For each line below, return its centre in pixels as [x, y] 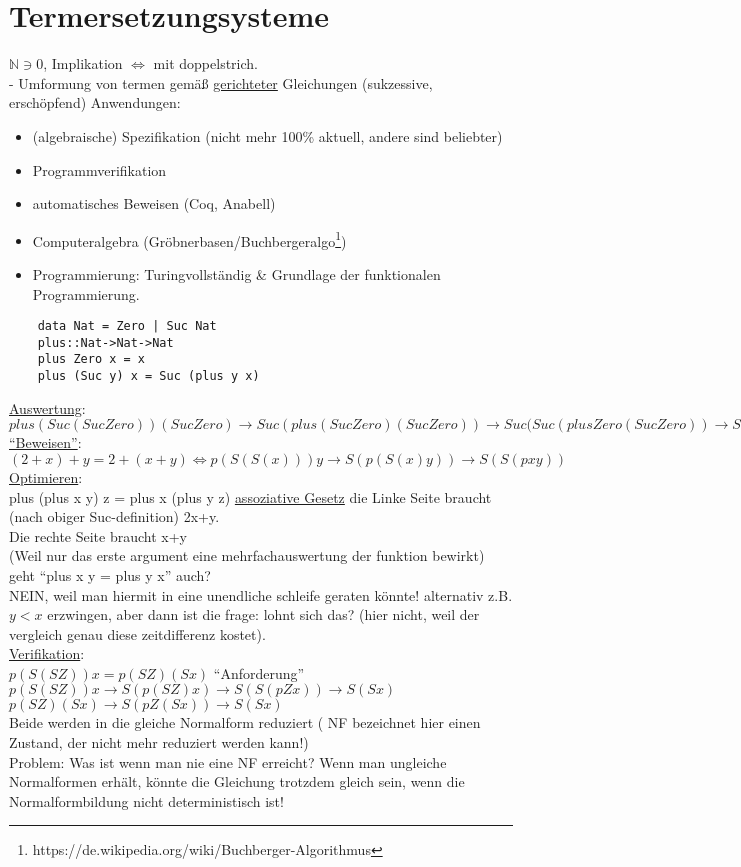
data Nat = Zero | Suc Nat [127, 326]
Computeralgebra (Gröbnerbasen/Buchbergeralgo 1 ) [189, 239]
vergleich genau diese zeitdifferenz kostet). [137, 633]
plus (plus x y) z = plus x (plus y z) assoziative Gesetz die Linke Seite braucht [250, 496]
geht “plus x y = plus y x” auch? [110, 574]
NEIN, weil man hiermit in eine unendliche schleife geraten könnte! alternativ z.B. [261, 594]
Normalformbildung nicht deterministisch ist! [146, 800]
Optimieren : [46, 476]
